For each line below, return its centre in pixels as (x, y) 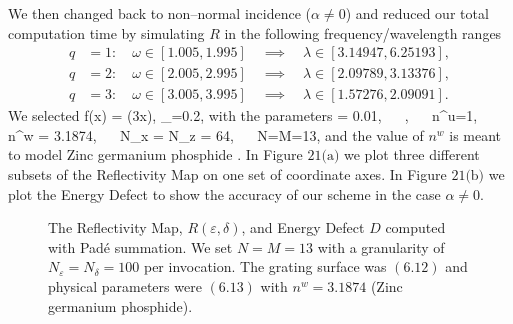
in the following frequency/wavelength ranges (363, 32)
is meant (475, 134)
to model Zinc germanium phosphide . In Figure (155, 154)
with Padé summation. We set (140, 246)
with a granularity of (381, 246)
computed (415, 227)
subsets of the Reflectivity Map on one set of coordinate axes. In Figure (227, 174)
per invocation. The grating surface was (265, 266)
